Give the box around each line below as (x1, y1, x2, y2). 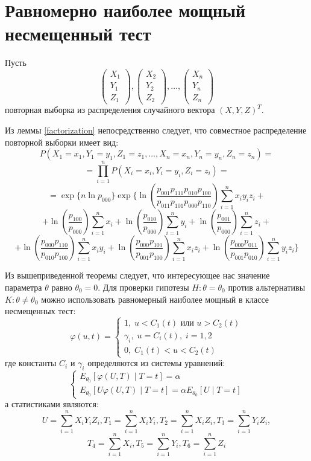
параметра (5, 280, 42, 293)
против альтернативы (228, 280, 306, 293)
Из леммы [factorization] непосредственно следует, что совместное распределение (5, 124, 307, 137)
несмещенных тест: (5, 305, 76, 317)
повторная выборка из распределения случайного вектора (5, 103, 215, 116)
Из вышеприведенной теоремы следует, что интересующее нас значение (5, 269, 270, 282)
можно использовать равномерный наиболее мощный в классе (41, 292, 269, 305)
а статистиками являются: (5, 398, 99, 410)
